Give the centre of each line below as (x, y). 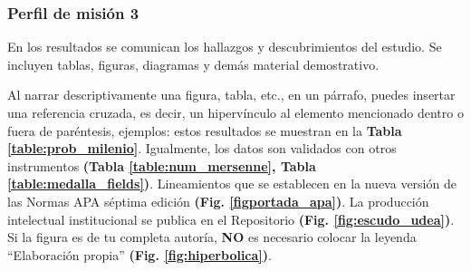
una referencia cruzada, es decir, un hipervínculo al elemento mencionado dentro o (235, 112)
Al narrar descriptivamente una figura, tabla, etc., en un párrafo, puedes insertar (231, 95)
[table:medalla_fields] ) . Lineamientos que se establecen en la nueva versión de (232, 184)
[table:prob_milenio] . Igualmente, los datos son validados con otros (202, 148)
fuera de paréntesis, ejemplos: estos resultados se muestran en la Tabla (205, 130)
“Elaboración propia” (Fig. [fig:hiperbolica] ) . (139, 254)
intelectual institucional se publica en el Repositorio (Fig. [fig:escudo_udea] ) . (231, 219)
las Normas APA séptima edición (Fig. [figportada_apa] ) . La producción (218, 201)
